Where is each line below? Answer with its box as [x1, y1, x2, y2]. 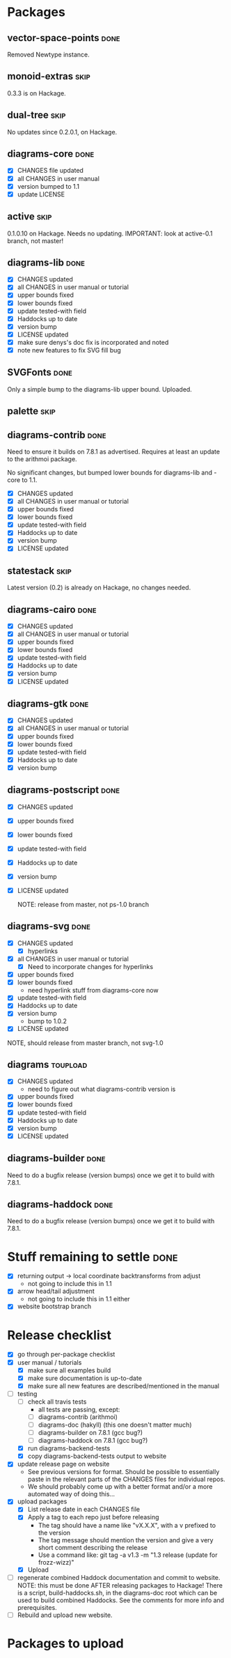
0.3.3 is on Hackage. [7, 88, 66, 98]
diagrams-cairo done [7, 603, 97, 615]
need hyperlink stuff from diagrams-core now [27, 986, 159, 995]
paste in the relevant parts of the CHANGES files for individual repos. [27, 1475, 225, 1484]
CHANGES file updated [17, 166, 83, 175]
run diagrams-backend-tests [27, 1444, 111, 1452]
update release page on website [17, 1460, 110, 1469]
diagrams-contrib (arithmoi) [38, 1412, 118, 1421]
